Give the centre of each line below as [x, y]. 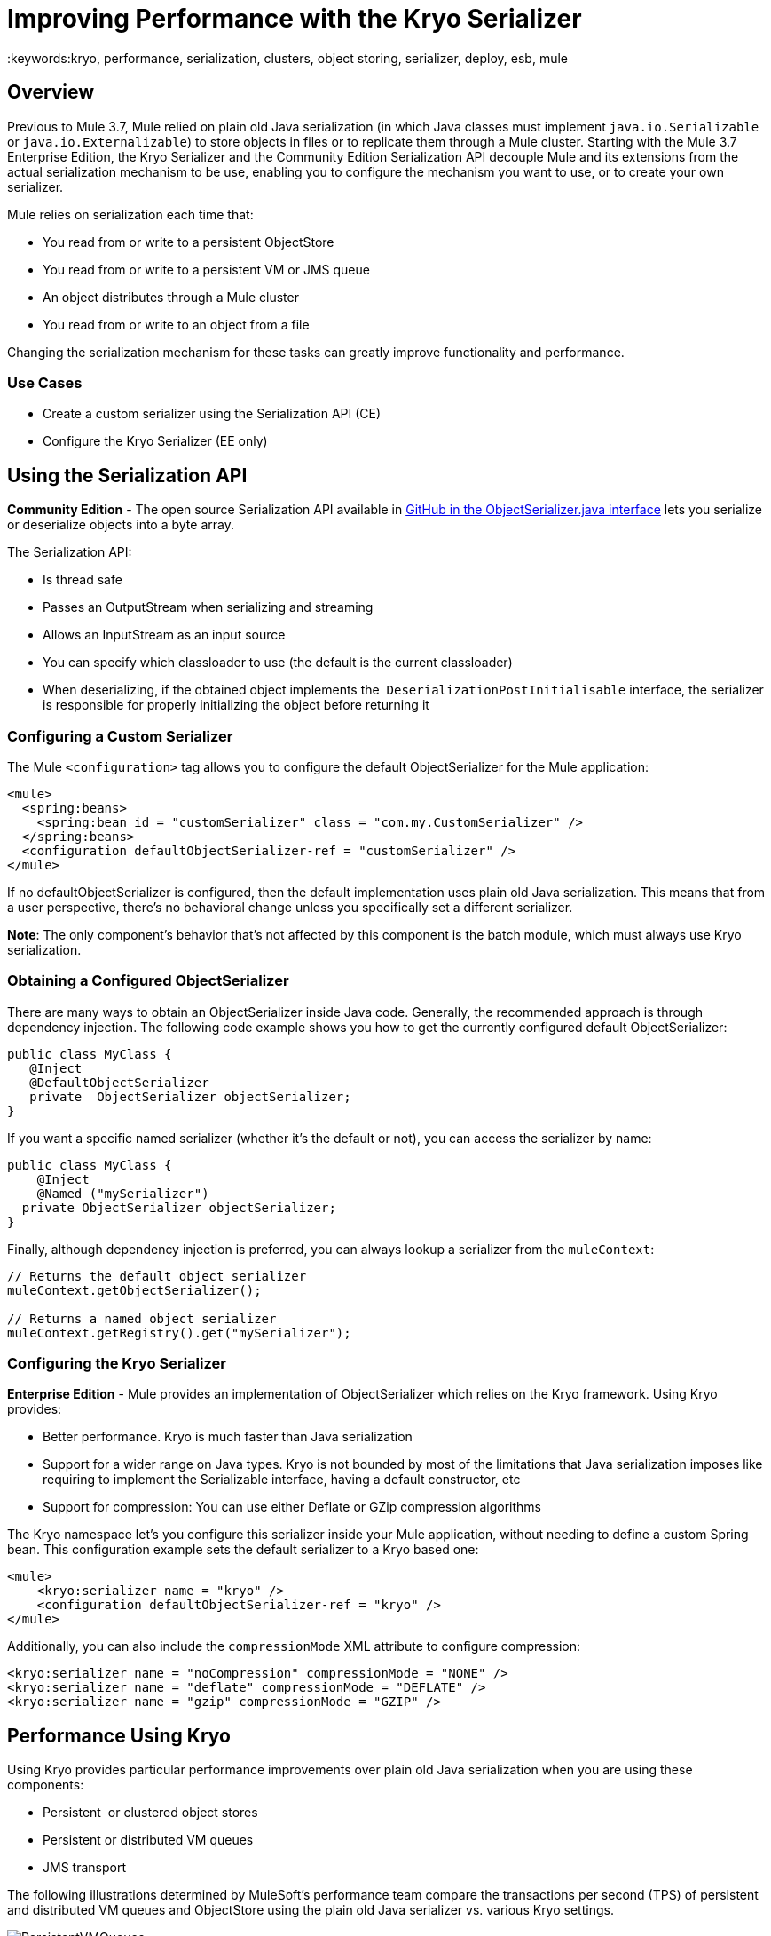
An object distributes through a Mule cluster [171, 297]
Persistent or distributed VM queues [148, 1840]
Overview [51, 92]
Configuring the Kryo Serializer [117, 1364]
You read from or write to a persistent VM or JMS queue [206, 269]
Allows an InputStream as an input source [164, 635]
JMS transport [84, 1868]
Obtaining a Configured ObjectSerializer [148, 981]
